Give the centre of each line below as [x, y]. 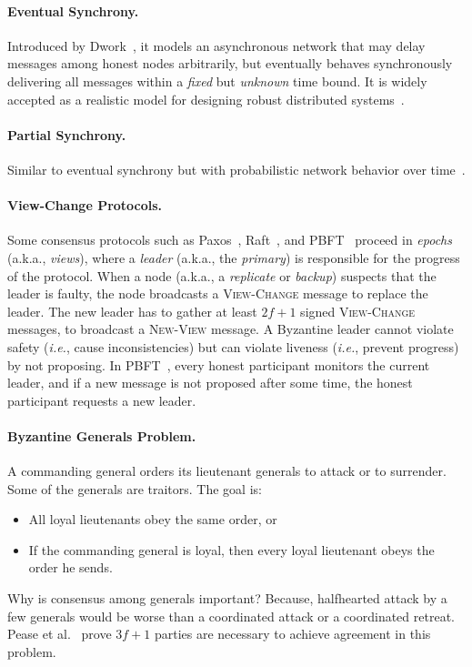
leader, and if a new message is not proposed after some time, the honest [210, 383]
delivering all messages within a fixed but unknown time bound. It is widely [217, 81]
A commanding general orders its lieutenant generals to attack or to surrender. [227, 471]
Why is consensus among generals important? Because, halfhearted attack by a [227, 598]
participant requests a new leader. [102, 400]
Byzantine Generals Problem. [102, 435]
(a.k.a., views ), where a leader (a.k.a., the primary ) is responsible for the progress [234, 257]
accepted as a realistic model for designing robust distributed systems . [206, 99]
